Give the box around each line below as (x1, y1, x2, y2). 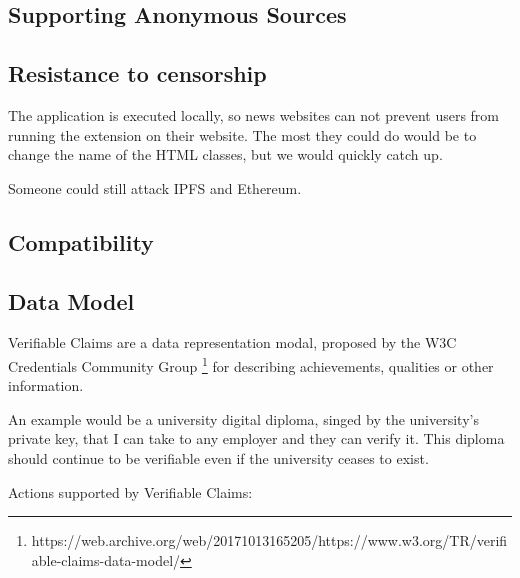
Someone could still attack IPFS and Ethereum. (8, 177, 302, 198)
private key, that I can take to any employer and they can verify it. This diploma (8, 428, 505, 449)
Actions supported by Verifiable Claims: (8, 481, 253, 502)
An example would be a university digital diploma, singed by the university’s (8, 408, 479, 429)
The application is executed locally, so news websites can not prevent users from (8, 104, 499, 125)
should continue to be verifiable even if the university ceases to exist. (8, 447, 429, 468)
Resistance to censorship (8, 58, 267, 89)
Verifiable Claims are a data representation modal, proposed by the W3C (8, 332, 457, 353)
